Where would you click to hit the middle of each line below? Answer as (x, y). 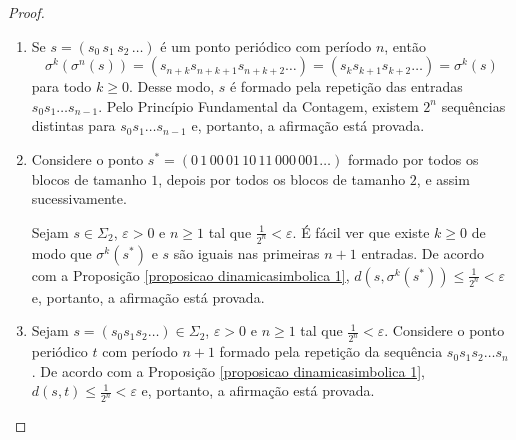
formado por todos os (413, 158)
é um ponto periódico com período (266, 45)
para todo (61, 86)
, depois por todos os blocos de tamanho (282, 178)
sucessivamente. (79, 198)
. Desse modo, (171, 86)
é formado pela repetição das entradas (346, 86)
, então (405, 45)
